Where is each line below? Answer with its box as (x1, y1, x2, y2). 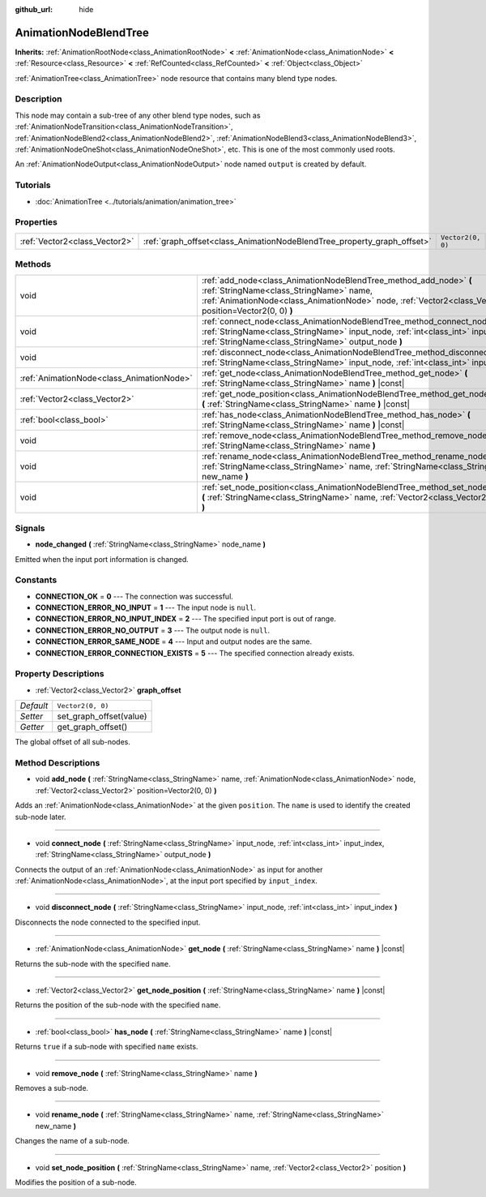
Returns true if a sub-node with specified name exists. (15, 1042, 198, 1052)
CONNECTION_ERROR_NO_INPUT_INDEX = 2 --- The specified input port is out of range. (35, 614, 336, 624)
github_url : (15, 5, 53, 14)
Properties (15, 217, 58, 228)
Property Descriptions (15, 668, 104, 680)
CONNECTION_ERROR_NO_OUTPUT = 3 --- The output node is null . (35, 625, 271, 635)
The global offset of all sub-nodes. (15, 737, 131, 747)
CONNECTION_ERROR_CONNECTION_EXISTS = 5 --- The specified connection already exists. (35, 648, 356, 658)
